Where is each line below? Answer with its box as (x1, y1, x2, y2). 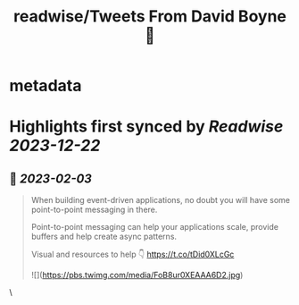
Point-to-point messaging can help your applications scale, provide (30, 222, 279, 233)
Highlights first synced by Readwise (9, 116, 284, 137)
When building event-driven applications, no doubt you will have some (30, 195, 290, 206)
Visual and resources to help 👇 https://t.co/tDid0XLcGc (30, 249, 235, 260)
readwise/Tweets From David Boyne (12, 6, 287, 27)
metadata (9, 76, 82, 96)
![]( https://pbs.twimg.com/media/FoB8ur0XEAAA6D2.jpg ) (30, 270, 244, 281)
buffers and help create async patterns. (30, 231, 177, 242)
